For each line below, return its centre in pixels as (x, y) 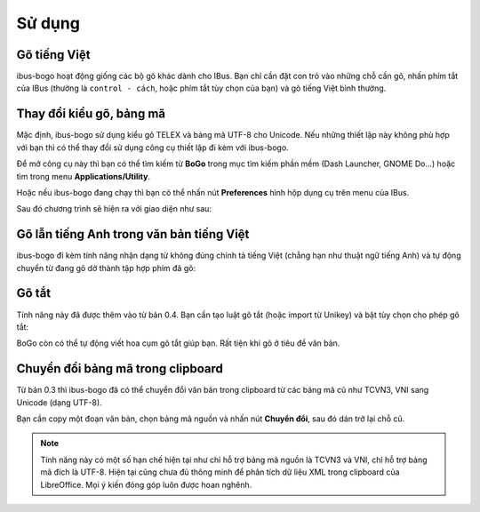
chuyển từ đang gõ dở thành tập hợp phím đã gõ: (106, 268)
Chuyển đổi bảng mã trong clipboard (120, 369)
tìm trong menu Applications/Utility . (84, 176)
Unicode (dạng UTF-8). (59, 402)
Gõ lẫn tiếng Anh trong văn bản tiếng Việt (133, 234)
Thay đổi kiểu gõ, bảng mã (91, 114)
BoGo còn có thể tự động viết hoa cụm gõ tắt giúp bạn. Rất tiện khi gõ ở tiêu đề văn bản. (178, 343)
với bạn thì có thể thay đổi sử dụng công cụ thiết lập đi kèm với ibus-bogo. (152, 148)
